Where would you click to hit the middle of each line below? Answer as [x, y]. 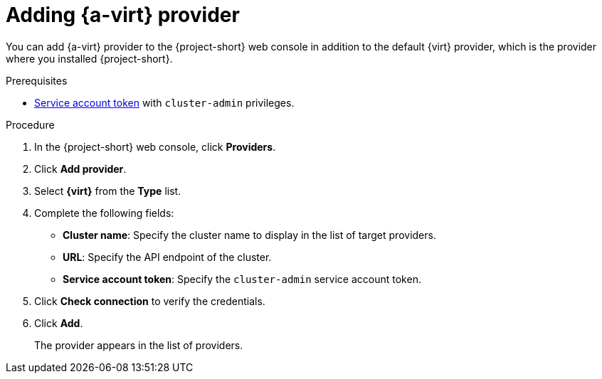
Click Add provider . [80, 169]
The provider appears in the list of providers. [139, 345]
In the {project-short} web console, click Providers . [155, 146]
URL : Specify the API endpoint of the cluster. [167, 257]
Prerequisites [37, 80]
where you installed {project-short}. [89, 58]
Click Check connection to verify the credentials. [150, 301]
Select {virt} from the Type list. [108, 191]
